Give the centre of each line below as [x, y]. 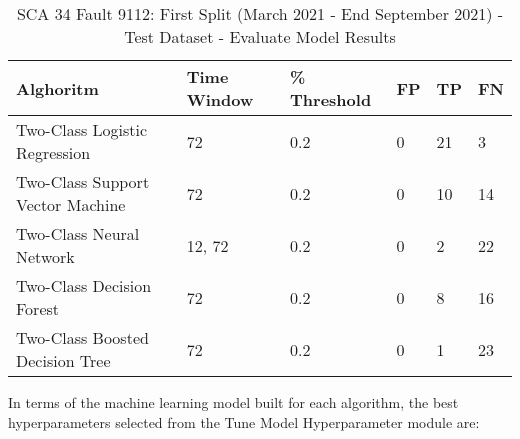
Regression [53, 152]
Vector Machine [71, 204]
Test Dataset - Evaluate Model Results [260, 36]
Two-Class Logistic [82, 129]
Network [45, 256]
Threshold [331, 99]
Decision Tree [63, 360]
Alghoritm [57, 88]
